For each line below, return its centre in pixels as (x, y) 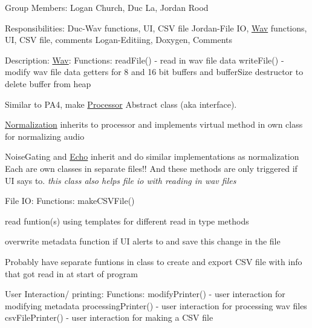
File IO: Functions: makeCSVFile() (70, 201)
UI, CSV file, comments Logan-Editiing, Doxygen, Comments (119, 40)
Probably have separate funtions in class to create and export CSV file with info (154, 261)
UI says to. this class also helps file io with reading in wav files (121, 180)
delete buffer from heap (48, 83)
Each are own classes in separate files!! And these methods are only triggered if (151, 168)
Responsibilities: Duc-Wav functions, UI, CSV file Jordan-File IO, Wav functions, (156, 28)
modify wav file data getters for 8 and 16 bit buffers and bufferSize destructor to (154, 72)
